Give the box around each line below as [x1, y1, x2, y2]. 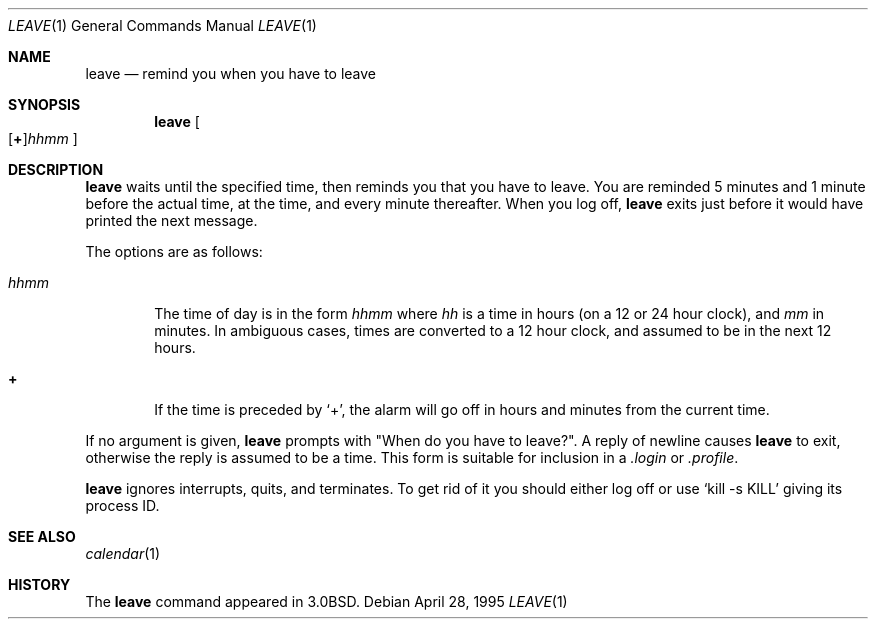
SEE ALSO [8, 528, 76, 545]
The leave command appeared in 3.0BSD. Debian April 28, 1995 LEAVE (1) [85, 593, 568, 610]
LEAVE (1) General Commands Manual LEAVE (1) [8, 17, 317, 34]
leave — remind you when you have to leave [85, 65, 377, 82]
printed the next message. [85, 212, 258, 229]
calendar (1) [85, 545, 161, 562]
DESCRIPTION [8, 161, 104, 178]
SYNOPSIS [8, 96, 81, 113]
